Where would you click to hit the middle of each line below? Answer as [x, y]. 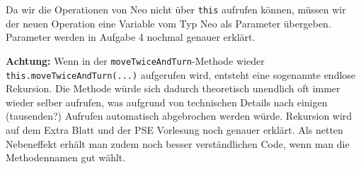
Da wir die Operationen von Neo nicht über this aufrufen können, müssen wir [176, 9]
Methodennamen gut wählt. [66, 157]
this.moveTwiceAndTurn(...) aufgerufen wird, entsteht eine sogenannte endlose [181, 74]
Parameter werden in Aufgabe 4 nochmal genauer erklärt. [131, 37]
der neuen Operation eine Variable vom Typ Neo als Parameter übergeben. [168, 23]
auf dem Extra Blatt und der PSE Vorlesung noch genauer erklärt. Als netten [174, 129]
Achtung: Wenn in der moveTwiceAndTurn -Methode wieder [135, 60]
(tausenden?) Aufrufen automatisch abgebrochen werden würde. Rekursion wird [179, 116]
